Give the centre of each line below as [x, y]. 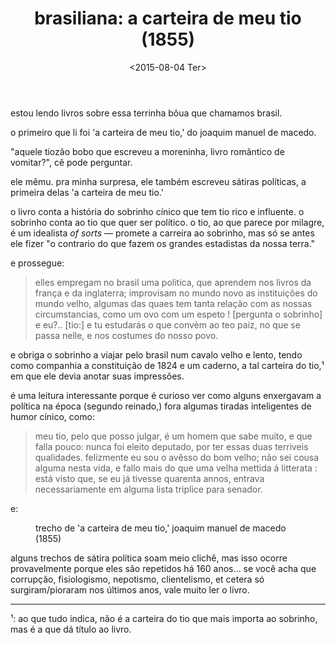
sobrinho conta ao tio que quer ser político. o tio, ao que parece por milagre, [167, 222]
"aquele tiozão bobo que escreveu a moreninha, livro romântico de [147, 151]
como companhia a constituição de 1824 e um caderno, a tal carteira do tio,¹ [167, 365]
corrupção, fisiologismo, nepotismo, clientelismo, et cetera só [137, 579]
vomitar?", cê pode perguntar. [71, 162]
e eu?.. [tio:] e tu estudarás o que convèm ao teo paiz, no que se [167, 324]
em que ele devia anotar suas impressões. [97, 376]
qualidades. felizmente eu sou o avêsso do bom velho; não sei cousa [177, 457]
